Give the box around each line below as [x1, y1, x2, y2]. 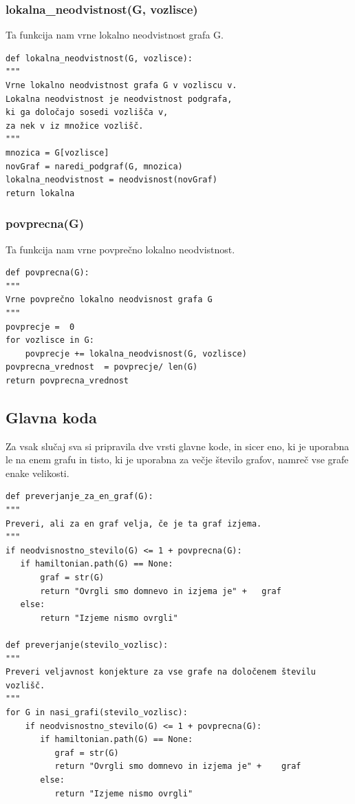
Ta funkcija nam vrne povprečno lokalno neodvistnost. [6, 242, 235, 256]
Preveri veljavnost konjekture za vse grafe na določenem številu [6, 667, 316, 677]
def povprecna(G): [6, 268, 89, 278]
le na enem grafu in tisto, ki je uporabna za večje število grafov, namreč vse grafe [6, 452, 349, 467]
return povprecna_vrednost [6, 375, 129, 385]
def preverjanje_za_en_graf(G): [6, 491, 153, 502]
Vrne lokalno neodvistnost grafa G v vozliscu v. [6, 81, 237, 90]
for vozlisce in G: [6, 335, 94, 346]
